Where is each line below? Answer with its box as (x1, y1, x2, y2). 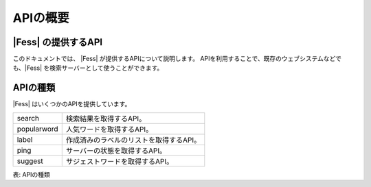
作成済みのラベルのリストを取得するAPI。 (65, 135, 201, 145)
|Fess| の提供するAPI (12, 36, 103, 48)
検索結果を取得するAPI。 (65, 114, 146, 123)
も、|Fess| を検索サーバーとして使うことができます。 (12, 64, 164, 72)
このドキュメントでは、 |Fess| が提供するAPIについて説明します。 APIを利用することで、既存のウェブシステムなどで (12, 55, 341, 63)
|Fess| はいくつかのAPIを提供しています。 (12, 100, 131, 108)
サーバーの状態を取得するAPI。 (65, 146, 167, 155)
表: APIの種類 (12, 170, 51, 178)
